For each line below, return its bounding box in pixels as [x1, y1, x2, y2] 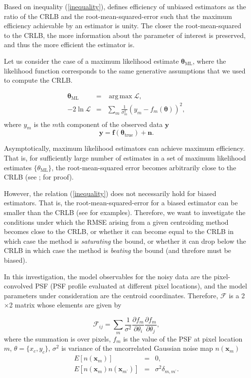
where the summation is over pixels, [4, 333, 111, 343]
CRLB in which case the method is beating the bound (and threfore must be [4, 245, 232, 255]
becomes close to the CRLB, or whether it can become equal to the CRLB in [4, 226, 234, 236]
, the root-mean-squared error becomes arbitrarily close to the [52, 162, 236, 172]
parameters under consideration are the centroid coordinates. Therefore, [4, 290, 218, 300]
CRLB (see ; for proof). [4, 172, 74, 182]
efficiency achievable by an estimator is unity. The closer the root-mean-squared [4, 20, 242, 31]
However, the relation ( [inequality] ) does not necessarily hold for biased [4, 188, 216, 198]
